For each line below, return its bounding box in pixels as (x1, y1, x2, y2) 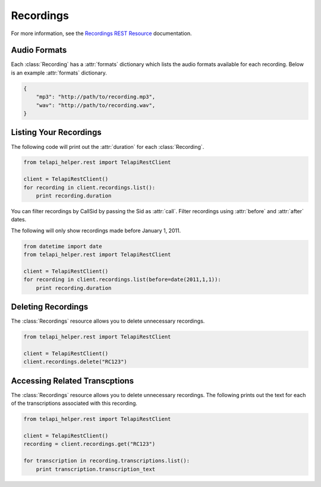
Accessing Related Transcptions (11, 376, 134, 386)
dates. (11, 216, 27, 223)
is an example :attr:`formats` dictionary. (11, 69, 107, 76)
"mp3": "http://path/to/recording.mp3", (36, 93, 156, 101)
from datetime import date (23, 243, 102, 249)
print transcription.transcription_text (36, 466, 156, 473)
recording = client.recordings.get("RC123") (23, 441, 156, 448)
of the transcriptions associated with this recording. (11, 399, 138, 407)
